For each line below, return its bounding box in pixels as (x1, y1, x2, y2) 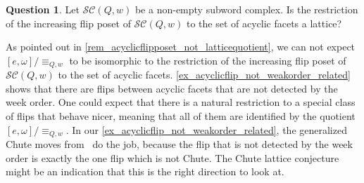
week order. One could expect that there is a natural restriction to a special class (6, 95, 356, 109)
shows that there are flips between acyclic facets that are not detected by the (6, 81, 338, 95)
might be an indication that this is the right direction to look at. (6, 164, 284, 179)
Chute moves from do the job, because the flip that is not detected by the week (6, 137, 353, 151)
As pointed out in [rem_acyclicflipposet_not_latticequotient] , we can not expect (6, 39, 356, 54)
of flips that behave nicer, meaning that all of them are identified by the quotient (6, 109, 356, 123)
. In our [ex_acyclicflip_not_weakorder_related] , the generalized (65, 122, 347, 137)
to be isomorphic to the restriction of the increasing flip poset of (69, 53, 346, 67)
